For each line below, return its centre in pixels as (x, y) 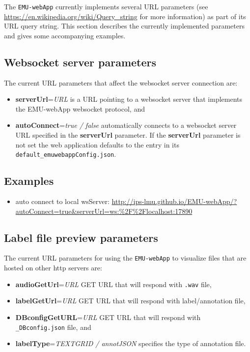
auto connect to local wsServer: (62, 201)
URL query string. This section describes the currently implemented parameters (124, 26)
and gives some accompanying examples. (65, 35)
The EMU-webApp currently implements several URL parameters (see (106, 6)
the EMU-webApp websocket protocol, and (80, 108)
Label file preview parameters (81, 237)
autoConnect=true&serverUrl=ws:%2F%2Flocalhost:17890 (104, 211)
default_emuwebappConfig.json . (66, 154)
